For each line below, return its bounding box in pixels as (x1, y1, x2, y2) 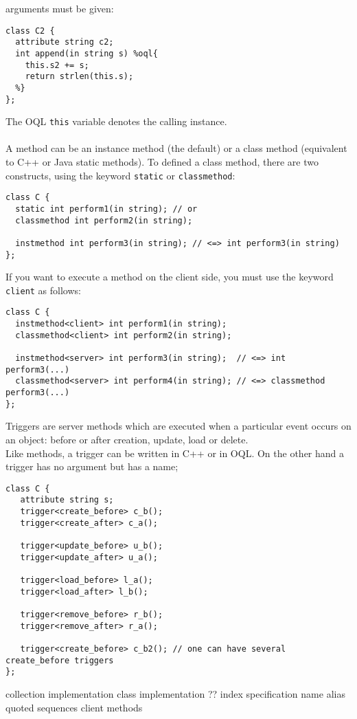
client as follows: (5, 283, 81, 297)
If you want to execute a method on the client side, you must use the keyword (5, 269, 334, 284)
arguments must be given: (5, 1, 114, 15)
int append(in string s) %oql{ (15, 48, 158, 58)
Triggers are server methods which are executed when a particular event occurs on (5, 419, 352, 433)
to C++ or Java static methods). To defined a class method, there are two (5, 155, 319, 169)
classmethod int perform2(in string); (15, 215, 193, 225)
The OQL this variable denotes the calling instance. (5, 114, 227, 129)
